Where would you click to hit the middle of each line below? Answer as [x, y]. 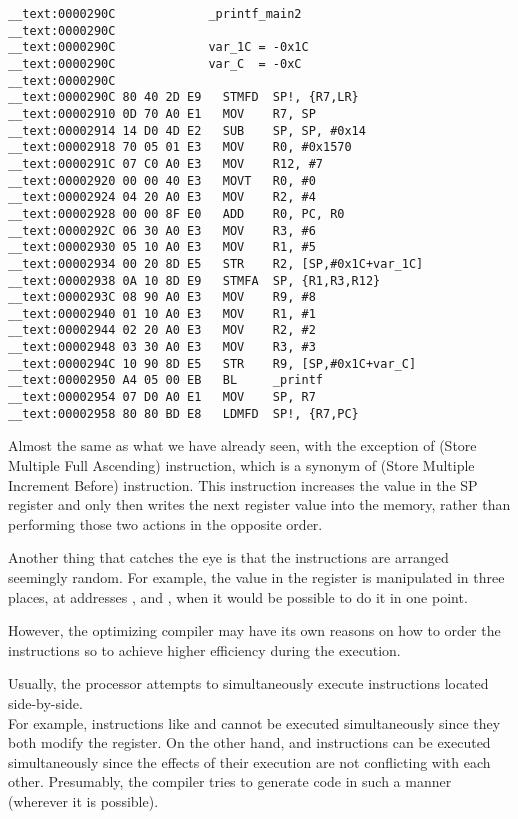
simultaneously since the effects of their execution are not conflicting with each [249, 761]
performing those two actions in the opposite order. [165, 523]
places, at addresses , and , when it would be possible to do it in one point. [238, 596]
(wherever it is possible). [83, 800]
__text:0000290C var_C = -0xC [155, 63]
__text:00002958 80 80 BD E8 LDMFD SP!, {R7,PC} [183, 413]
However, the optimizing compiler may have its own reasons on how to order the [254, 630]
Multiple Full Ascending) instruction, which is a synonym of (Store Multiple [241, 465]
